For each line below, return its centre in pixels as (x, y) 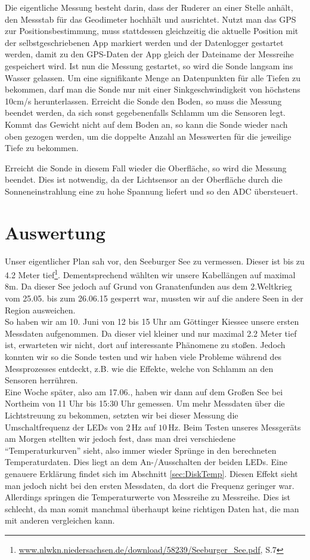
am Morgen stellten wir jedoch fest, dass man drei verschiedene (120, 439)
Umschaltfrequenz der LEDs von (64, 427)
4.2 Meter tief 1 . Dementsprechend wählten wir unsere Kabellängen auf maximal (150, 274)
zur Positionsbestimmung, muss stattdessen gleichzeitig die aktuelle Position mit (152, 31)
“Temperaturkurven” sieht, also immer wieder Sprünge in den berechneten (141, 450)
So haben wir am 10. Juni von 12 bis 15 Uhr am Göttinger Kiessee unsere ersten (152, 321)
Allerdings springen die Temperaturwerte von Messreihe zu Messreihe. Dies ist (148, 497)
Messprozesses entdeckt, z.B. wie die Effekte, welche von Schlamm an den (139, 368)
